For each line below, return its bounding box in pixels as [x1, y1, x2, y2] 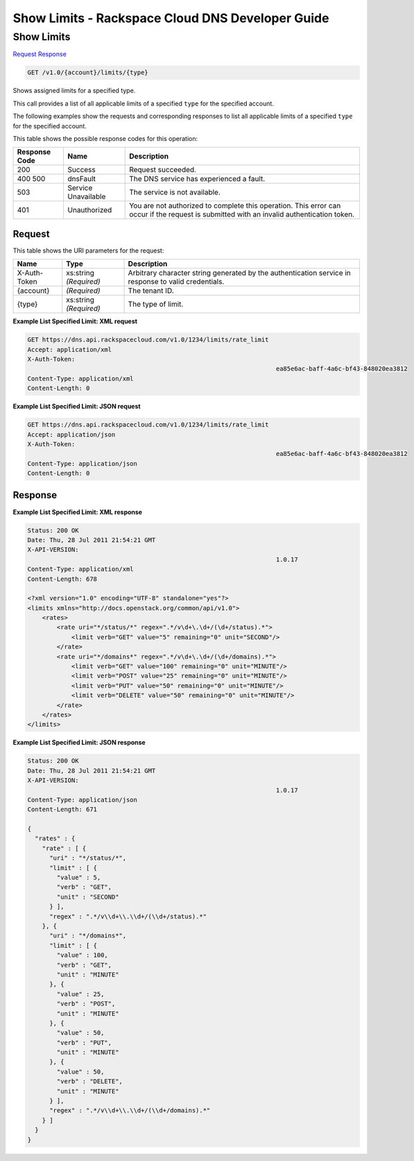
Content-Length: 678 [27, 575, 97, 583]
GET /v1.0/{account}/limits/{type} [27, 69, 148, 76]
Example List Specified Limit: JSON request [12, 402, 141, 411]
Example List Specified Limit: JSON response [12, 738, 146, 747]
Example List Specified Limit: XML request [12, 317, 138, 325]
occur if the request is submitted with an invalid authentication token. [129, 210, 355, 219]
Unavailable [67, 192, 106, 201]
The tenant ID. [128, 286, 174, 296]
